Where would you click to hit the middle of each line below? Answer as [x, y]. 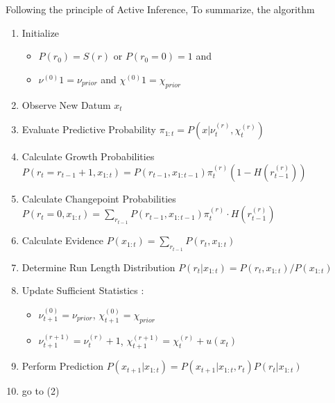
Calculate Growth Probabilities [88, 156]
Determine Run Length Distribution [98, 267]
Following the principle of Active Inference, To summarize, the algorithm [160, 9]
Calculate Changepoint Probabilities [99, 198]
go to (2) [41, 391]
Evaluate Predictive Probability [89, 129]
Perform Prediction [62, 366]
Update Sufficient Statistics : [83, 290]
